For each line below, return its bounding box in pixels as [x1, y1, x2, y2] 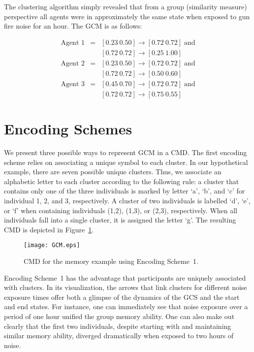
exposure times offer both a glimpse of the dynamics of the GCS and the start [4, 291, 240, 302]
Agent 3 [61, 80, 85, 88]
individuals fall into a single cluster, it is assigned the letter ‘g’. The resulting [4, 215, 236, 225]
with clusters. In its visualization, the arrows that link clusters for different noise [4, 282, 247, 292]
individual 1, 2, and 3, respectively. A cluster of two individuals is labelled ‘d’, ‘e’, [4, 195, 251, 206]
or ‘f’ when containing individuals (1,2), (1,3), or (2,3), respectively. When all [4, 205, 238, 215]
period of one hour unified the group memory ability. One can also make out [4, 311, 235, 321]
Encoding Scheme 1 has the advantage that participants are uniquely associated [4, 272, 246, 283]
